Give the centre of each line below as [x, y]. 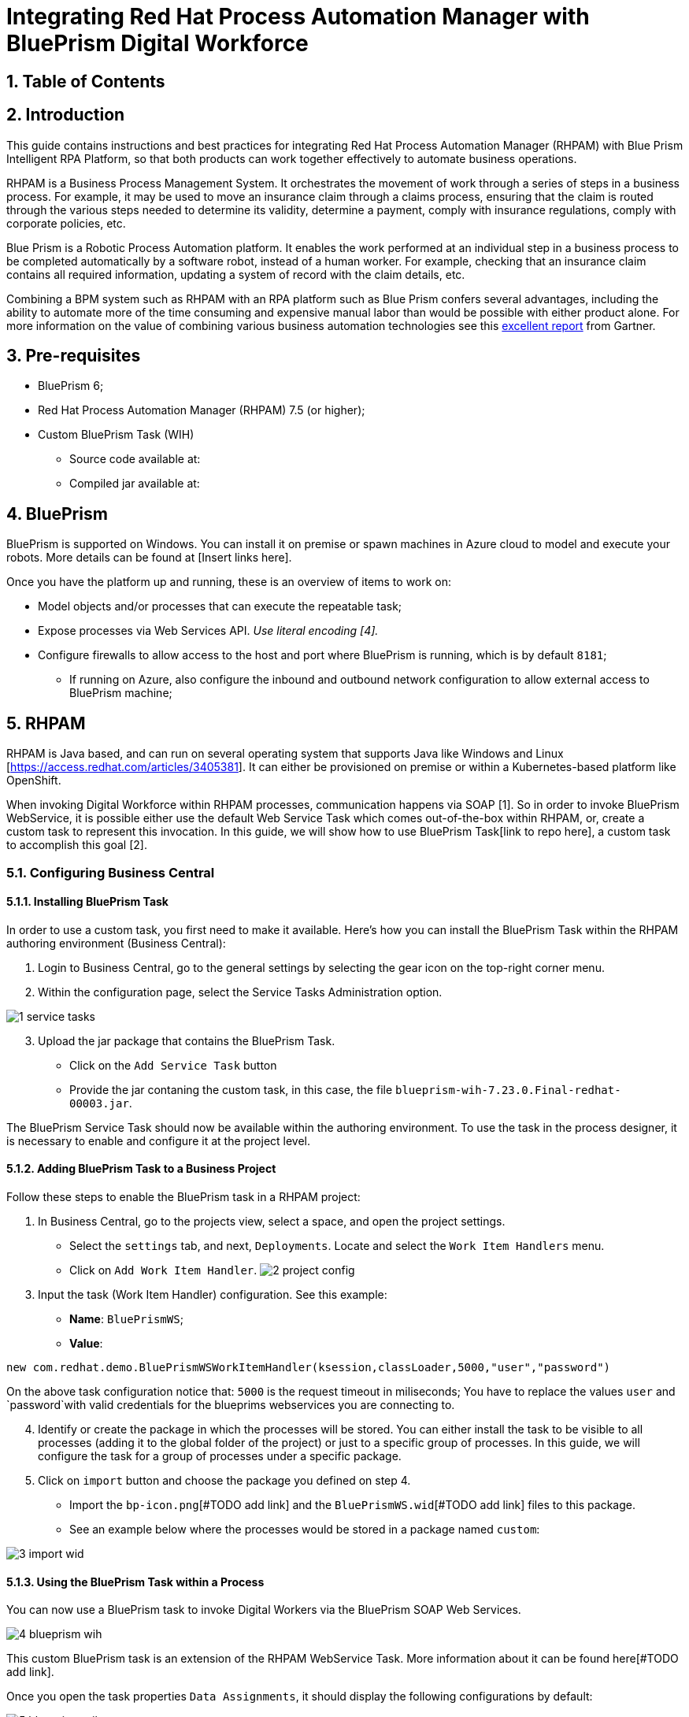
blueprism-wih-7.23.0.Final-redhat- [508, 1090]
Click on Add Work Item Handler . [163, 1270]
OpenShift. [34, 781]
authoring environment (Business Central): [116, 943]
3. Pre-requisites [74, 356]
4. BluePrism [57, 514]
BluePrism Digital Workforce [157, 43]
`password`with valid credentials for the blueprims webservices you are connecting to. [231, 1404]
